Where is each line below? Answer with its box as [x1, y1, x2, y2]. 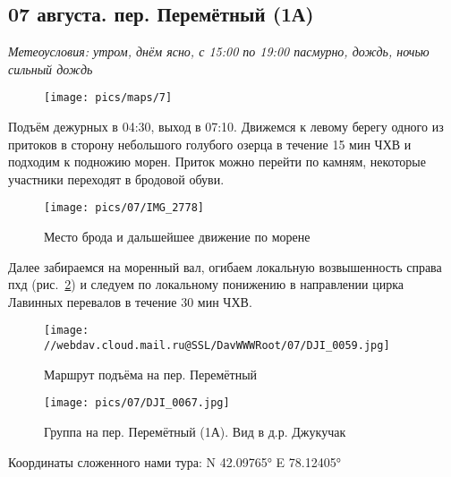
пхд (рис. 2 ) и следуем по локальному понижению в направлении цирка [8, 275, 404, 294]
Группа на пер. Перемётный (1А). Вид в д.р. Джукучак [44, 422, 346, 441]
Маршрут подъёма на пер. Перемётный [44, 364, 258, 383]
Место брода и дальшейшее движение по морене [44, 227, 311, 246]
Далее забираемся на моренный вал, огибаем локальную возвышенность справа [8, 257, 442, 276]
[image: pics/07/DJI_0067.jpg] [44, 396, 230, 410]
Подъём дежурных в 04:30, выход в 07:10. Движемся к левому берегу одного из [8, 117, 444, 136]
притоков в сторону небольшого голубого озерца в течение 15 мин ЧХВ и [8, 134, 412, 153]
